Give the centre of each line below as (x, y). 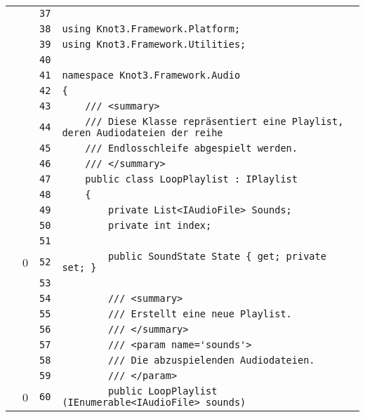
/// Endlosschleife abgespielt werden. (191, 148)
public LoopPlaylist (162, 391)
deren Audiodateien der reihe (142, 133)
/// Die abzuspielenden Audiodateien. (211, 360)
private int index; (160, 225)
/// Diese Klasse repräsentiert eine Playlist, (214, 121)
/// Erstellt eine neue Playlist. (200, 314)
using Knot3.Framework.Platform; (151, 29)
